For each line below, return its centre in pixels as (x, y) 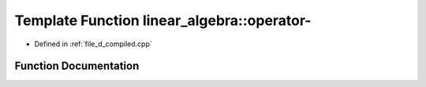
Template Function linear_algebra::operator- (163, 20)
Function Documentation (77, 66)
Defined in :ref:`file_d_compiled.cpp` (93, 44)
